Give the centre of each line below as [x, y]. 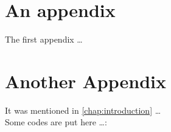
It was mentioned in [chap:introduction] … [83, 110]
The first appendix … [44, 39]
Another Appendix [85, 81]
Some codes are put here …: [56, 122]
